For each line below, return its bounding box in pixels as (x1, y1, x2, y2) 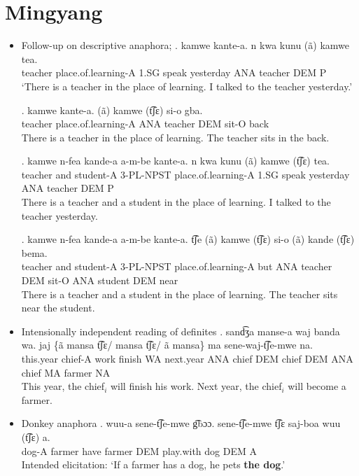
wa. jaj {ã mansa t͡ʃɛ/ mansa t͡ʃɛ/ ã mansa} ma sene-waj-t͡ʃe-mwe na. (21, 337, 313, 352)
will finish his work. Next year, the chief (110, 379, 282, 393)
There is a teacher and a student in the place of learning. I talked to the (21, 195, 331, 209)
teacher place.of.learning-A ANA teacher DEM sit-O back (21, 116, 269, 131)
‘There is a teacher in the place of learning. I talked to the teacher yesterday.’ (21, 78, 353, 93)
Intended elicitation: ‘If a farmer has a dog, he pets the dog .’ (21, 457, 286, 472)
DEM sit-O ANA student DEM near (21, 273, 178, 288)
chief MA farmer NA (21, 365, 111, 379)
